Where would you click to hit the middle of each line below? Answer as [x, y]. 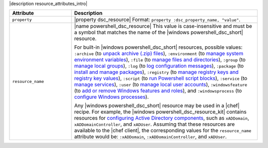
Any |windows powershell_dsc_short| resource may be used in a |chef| [157, 106]
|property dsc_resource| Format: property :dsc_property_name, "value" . [157, 20]
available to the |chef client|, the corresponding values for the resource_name [163, 131]
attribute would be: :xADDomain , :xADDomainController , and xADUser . [150, 137]
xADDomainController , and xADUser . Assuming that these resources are [155, 124]
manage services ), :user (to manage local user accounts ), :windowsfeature [161, 84]
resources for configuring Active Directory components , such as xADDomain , [162, 118]
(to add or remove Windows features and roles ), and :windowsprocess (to [158, 91]
